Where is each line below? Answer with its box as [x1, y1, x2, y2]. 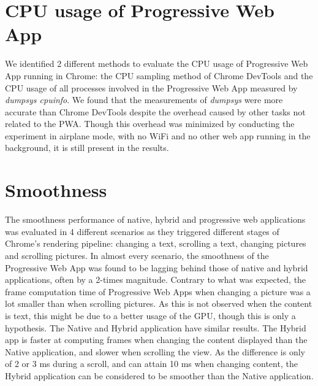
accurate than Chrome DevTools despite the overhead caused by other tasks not [5, 105, 306, 118]
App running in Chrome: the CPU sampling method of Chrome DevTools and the [5, 69, 313, 82]
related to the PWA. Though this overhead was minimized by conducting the [5, 117, 295, 130]
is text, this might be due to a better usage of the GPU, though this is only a [5, 309, 296, 322]
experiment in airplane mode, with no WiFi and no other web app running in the [5, 129, 311, 142]
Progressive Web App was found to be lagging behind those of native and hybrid [5, 261, 308, 274]
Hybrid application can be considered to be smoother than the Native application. [5, 369, 314, 382]
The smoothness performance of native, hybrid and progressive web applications [5, 213, 306, 226]
